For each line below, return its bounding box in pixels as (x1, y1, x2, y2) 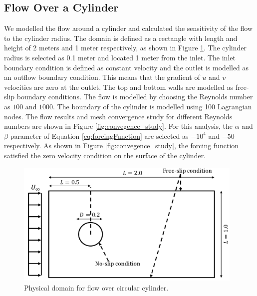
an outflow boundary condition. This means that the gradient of (4, 72, 200, 82)
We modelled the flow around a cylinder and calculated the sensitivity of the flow (4, 23, 253, 33)
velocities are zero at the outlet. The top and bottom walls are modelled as (4, 81, 234, 92)
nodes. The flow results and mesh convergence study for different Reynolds (4, 111, 233, 121)
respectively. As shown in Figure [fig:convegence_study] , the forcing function (4, 140, 239, 151)
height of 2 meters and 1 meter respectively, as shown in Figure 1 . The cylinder (4, 42, 247, 53)
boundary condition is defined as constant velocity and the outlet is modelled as (4, 62, 249, 72)
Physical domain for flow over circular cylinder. (24, 282, 169, 293)
